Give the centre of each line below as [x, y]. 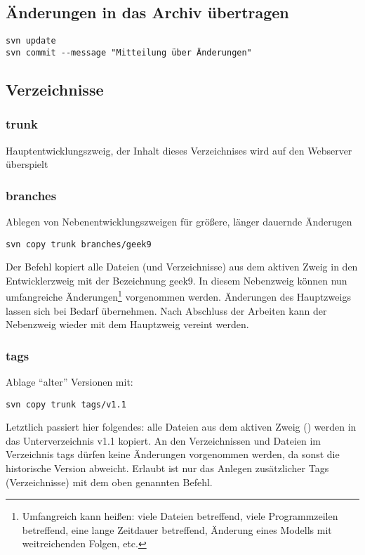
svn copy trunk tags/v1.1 [66, 404]
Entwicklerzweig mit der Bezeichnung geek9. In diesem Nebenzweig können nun [177, 280]
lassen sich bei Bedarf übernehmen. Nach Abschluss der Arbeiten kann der [166, 310]
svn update [31, 41]
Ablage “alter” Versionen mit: [69, 382]
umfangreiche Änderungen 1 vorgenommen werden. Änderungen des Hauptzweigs [178, 296]
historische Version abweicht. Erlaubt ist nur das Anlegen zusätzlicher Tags [167, 468]
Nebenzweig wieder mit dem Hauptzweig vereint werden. [127, 324]
